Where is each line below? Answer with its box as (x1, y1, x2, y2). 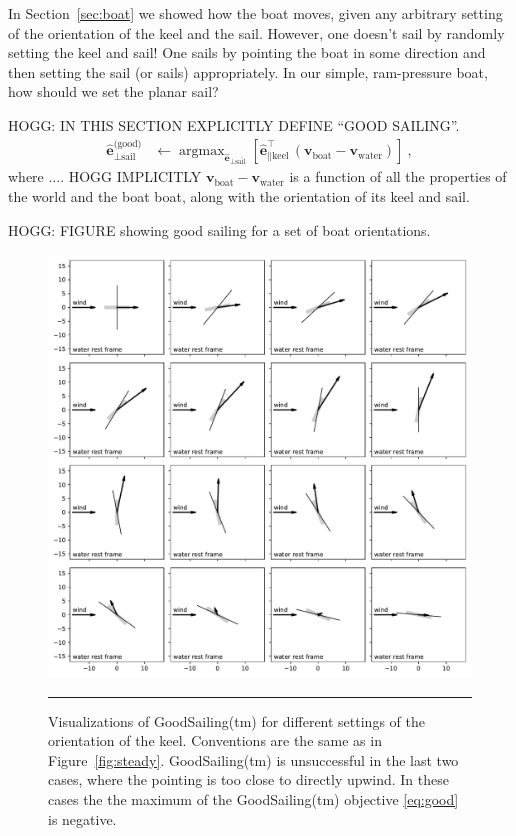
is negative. (48, 808, 117, 829)
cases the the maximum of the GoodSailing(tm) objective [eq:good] (48, 789, 459, 810)
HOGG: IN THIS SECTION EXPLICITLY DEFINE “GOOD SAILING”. (8, 114, 460, 135)
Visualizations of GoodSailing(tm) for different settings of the (48, 710, 425, 731)
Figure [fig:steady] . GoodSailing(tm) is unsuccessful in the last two (48, 749, 459, 770)
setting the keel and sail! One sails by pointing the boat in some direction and (8, 42, 486, 63)
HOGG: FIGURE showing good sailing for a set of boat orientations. (8, 219, 431, 240)
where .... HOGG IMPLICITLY (8, 166, 202, 187)
